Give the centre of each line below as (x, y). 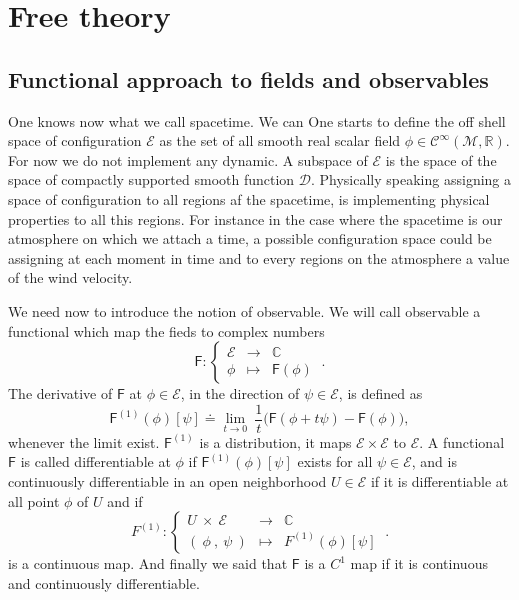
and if (125, 500)
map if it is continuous (419, 563)
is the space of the (441, 159)
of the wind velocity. (70, 277)
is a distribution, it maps (275, 441)
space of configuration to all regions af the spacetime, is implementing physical (249, 198)
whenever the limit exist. (84, 441)
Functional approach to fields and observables (248, 78)
